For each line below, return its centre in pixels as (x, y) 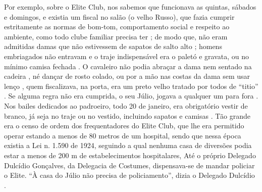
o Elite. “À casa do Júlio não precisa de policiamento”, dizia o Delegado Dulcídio (129, 175)
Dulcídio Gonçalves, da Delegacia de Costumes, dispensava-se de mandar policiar (129, 165)
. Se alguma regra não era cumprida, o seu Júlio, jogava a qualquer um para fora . (131, 96)
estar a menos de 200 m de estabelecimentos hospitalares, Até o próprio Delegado (130, 155)
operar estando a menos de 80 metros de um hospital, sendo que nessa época (123, 135)
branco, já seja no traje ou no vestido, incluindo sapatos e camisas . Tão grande (127, 115)
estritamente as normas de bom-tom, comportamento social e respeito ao (117, 27)
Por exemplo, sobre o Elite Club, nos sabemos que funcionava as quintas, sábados (130, 7)
